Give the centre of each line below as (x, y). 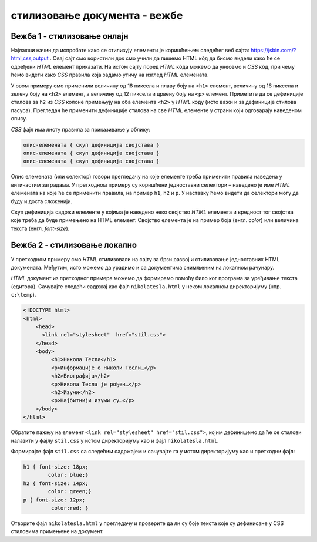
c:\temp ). (23, 295)
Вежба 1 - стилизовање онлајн (70, 36)
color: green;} (70, 491)
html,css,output (30, 58)
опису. (19, 119)
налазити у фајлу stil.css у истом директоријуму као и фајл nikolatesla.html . (115, 440)
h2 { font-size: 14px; (56, 483)
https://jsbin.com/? (273, 51)
